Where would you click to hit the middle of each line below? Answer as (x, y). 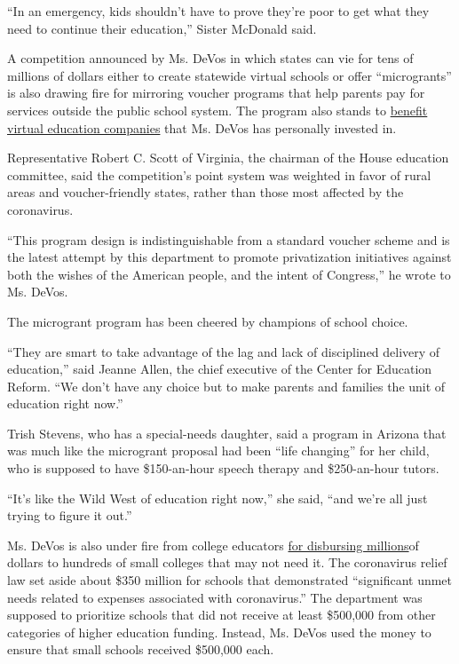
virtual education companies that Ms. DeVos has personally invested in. (202, 127)
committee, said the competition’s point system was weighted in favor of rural (219, 174)
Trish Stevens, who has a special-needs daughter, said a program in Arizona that (227, 433)
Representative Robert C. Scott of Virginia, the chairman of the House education (228, 158)
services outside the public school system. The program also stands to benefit (218, 110)
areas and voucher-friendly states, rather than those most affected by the (206, 192)
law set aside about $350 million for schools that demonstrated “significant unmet (230, 580)
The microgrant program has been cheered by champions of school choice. (208, 321)
